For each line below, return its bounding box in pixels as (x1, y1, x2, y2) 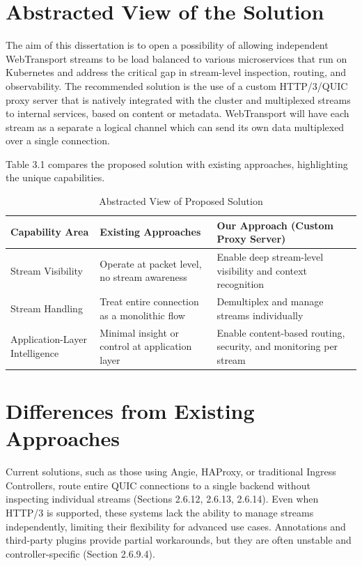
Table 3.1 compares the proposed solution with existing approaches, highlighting (6, 156, 348, 171)
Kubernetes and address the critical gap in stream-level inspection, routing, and (6, 65, 347, 79)
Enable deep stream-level (217, 250, 324, 264)
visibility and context (217, 263, 308, 277)
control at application (100, 339, 192, 353)
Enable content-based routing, (217, 325, 345, 339)
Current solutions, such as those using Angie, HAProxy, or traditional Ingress (6, 464, 336, 479)
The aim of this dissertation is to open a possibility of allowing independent (6, 38, 329, 52)
